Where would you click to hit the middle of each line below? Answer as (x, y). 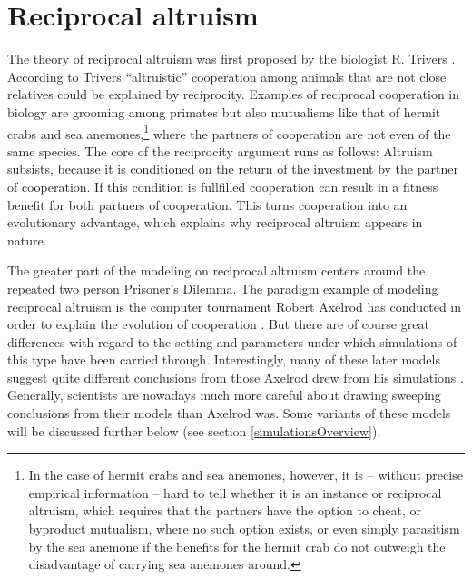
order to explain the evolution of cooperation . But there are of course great (218, 324)
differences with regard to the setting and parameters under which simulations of (232, 341)
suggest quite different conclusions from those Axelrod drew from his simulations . (236, 377)
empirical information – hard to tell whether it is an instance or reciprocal (235, 492)
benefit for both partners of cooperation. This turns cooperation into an (207, 204)
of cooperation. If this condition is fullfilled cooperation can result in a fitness (223, 186)
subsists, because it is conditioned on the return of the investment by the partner (233, 169)
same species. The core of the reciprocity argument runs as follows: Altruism (220, 150)
